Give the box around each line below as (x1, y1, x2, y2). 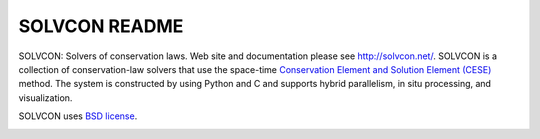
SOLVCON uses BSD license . (18, 110, 138, 122)
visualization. (18, 91, 73, 104)
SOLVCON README (18, 15, 184, 37)
